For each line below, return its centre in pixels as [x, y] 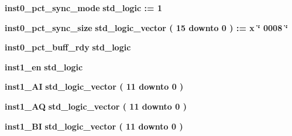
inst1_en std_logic [44, 67]
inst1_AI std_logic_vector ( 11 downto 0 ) [94, 86]
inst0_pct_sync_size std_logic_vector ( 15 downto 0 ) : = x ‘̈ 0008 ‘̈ [147, 27]
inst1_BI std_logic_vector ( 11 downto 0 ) [94, 126]
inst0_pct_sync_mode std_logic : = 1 [83, 8]
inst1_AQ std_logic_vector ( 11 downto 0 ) [96, 106]
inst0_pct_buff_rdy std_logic [68, 47]
